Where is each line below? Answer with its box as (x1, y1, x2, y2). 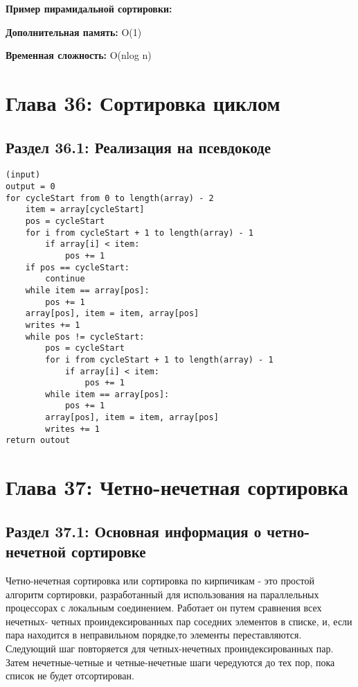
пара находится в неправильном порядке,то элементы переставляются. (6, 627, 302, 642)
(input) (6, 170, 41, 180)
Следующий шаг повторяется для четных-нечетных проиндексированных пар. (6, 641, 334, 656)
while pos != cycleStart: (25, 331, 145, 342)
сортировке (71, 541, 146, 562)
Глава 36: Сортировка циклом (6, 88, 280, 116)
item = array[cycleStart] (25, 205, 145, 215)
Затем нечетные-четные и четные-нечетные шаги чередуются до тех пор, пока (6, 654, 335, 669)
